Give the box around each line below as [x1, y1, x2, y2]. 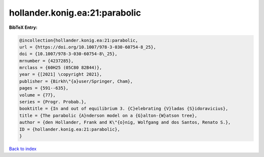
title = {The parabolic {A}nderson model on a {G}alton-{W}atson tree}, [19, 112, 198, 118]
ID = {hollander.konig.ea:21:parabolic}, [19, 126, 120, 132]
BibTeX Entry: [9, 24, 38, 30]
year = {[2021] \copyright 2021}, [19, 71, 102, 77]
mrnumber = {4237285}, [19, 58, 74, 64]
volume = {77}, [19, 92, 56, 98]
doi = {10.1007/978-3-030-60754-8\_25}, [19, 51, 117, 57]
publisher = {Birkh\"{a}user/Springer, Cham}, [19, 78, 133, 84]
